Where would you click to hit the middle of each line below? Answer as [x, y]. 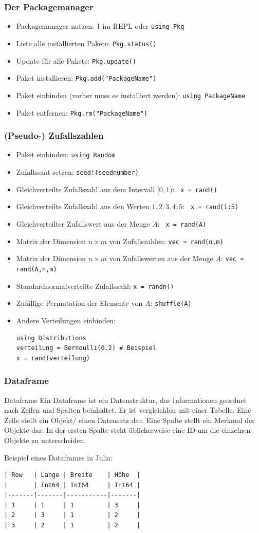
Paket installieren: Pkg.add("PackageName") [86, 78]
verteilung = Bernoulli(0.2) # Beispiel [86, 348]
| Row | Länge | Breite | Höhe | [72, 475]
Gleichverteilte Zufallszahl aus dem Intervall [86, 189]
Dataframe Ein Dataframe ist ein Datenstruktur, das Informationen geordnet [125, 400]
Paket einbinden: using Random [66, 154]
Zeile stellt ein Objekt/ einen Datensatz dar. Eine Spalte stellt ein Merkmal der [129, 420]
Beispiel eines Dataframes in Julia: [59, 457]
